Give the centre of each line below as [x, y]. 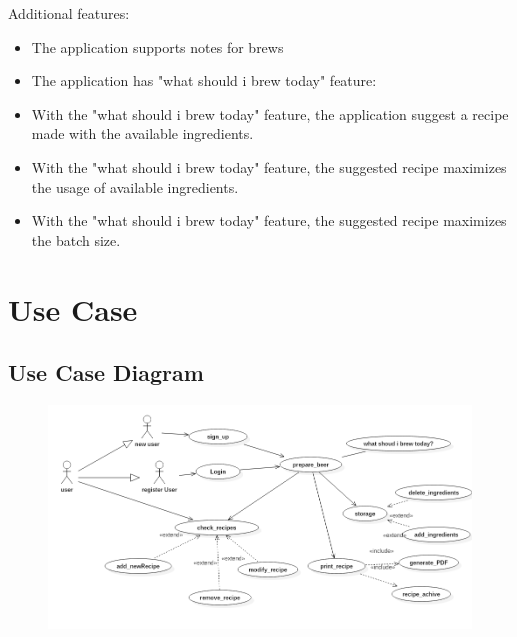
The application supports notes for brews [157, 46]
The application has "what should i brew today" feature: [204, 80]
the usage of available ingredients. [135, 186]
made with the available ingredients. [142, 133]
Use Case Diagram [106, 372]
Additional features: [69, 13]
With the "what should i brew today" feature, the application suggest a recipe [270, 113]
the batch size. [76, 239]
